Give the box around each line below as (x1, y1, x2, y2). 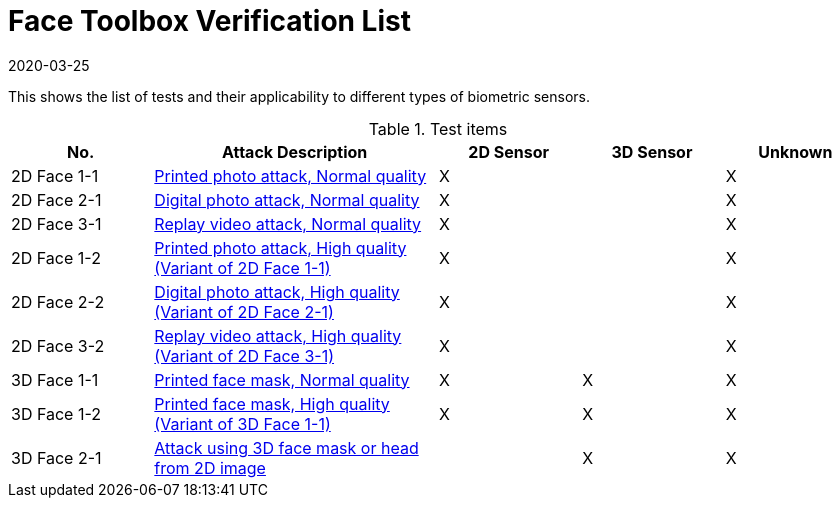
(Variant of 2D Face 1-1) (154, 257, 331, 278)
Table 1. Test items (368, 118, 508, 139)
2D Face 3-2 (11, 335, 105, 356)
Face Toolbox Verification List (8, 4, 411, 38)
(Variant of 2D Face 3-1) (154, 345, 335, 366)
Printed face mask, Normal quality (154, 369, 410, 390)
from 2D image (154, 457, 266, 478)
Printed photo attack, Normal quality (154, 165, 427, 186)
